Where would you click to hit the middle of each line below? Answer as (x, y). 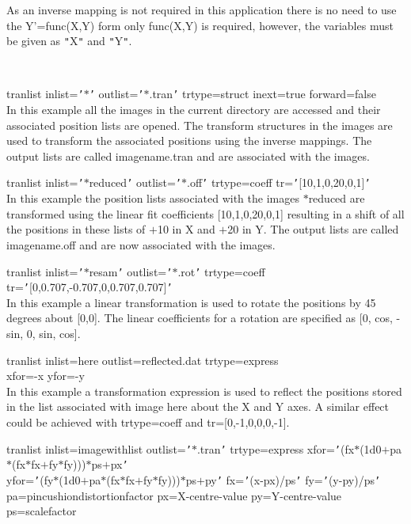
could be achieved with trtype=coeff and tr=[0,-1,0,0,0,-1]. (148, 421)
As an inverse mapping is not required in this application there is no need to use (202, 9)
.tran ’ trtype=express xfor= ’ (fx (276, 448)
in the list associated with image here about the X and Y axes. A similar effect (198, 406)
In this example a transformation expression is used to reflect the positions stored (204, 391)
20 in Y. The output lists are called (313, 229)
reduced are (337, 198)
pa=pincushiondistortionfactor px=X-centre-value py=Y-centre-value (174, 495)
